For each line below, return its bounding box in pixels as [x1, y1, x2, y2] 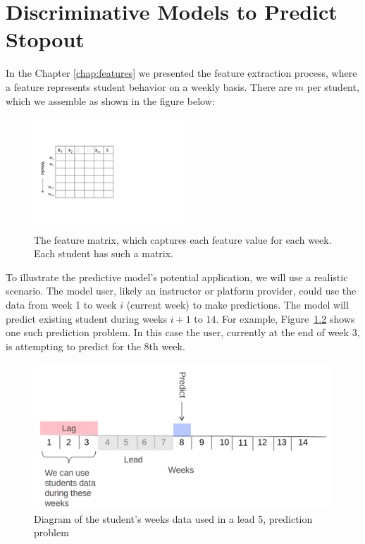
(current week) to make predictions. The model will [126, 297, 349, 312]
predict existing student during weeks [6, 311, 167, 326]
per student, [307, 79, 359, 94]
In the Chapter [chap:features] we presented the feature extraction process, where [6, 66, 357, 80]
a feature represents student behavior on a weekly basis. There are [6, 79, 292, 94]
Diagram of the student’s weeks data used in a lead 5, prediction [34, 511, 313, 526]
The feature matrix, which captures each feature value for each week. [34, 232, 332, 247]
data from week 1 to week [6, 297, 117, 312]
